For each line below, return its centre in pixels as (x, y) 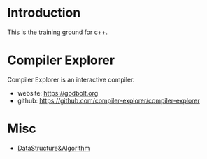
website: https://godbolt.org (58, 93)
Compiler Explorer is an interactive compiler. (71, 79)
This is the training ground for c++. (58, 32)
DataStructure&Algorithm (53, 148)
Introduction (44, 13)
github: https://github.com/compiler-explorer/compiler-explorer (109, 100)
